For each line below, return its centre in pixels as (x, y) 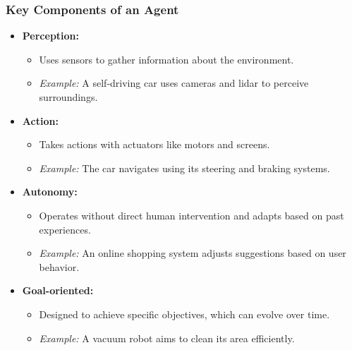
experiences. (65, 229)
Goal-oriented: (58, 290)
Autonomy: (50, 192)
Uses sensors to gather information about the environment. (166, 59)
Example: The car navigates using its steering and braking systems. (184, 168)
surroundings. (68, 97)
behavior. (59, 266)
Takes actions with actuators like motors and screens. (154, 144)
